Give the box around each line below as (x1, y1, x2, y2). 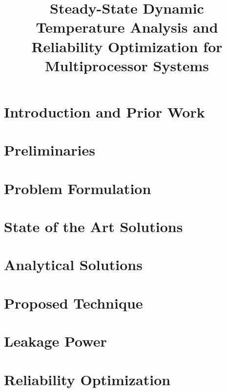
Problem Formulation (4, 178, 151, 198)
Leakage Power (4, 331, 107, 351)
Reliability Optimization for (31, 36, 223, 56)
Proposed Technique (4, 293, 143, 313)
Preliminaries (4, 140, 95, 160)
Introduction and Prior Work (4, 101, 205, 121)
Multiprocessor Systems (44, 55, 209, 75)
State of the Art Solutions (4, 216, 183, 236)
